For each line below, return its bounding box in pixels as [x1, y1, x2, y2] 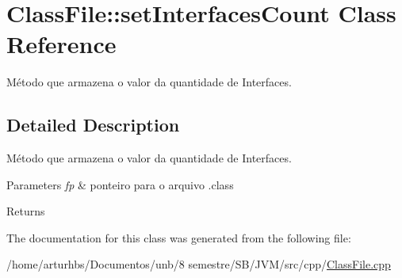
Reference [6, 28, 117, 60]
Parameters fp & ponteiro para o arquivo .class [6, 176, 234, 192]
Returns [6, 203, 45, 219]
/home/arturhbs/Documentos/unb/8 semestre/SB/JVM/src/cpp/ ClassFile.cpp [6, 256, 391, 272]
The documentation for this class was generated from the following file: [6, 229, 351, 246]
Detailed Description [6, 112, 180, 137]
